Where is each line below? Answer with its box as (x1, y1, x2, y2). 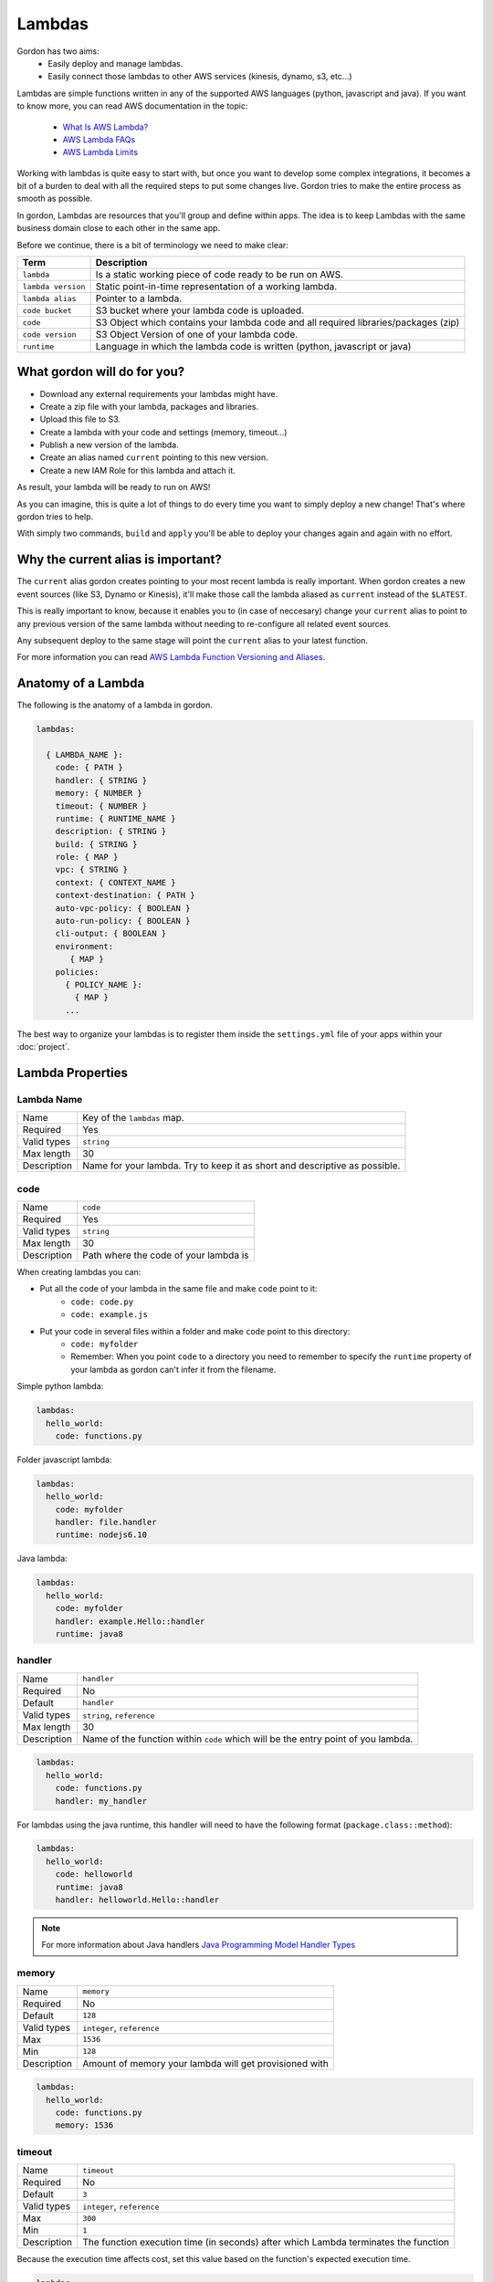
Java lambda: (16, 1553, 68, 1565)
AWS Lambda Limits (62, 147, 139, 158)
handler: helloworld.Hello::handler (55, 1895, 219, 1905)
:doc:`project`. (16, 1042, 70, 1052)
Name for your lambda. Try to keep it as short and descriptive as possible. (82, 1159, 401, 1172)
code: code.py (70, 1296, 134, 1307)
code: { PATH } (55, 762, 123, 773)
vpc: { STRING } (55, 864, 128, 875)
